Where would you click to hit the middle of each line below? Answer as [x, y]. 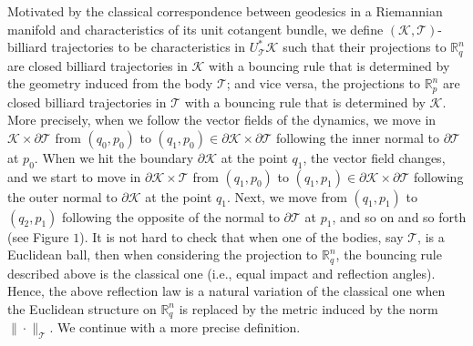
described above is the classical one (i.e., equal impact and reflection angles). [221, 273]
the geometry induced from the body [110, 83]
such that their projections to [365, 47]
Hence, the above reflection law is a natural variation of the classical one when [226, 291]
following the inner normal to [357, 137]
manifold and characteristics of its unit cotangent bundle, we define [195, 29]
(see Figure [38, 236]
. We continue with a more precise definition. [175, 327]
